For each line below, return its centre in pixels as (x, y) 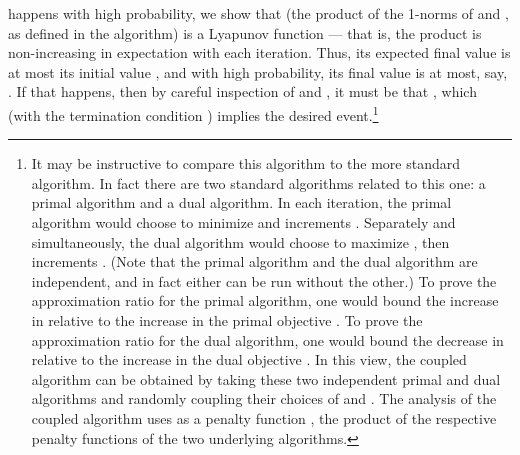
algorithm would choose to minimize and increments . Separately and (243, 222)
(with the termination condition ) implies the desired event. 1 (193, 113)
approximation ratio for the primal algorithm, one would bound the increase (265, 300)
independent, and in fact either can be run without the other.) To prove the (264, 280)
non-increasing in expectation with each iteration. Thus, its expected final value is (259, 52)
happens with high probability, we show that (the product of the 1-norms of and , (258, 13)
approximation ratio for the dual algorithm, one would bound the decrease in (267, 339)
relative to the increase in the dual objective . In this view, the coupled (249, 359)
